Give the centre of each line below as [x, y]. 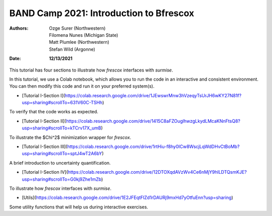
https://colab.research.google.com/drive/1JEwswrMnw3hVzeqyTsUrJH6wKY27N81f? [153, 95]
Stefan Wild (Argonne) [72, 49]
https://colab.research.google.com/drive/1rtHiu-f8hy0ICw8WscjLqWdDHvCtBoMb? [153, 147]
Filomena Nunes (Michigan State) [84, 35]
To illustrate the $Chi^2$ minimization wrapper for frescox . [70, 137]
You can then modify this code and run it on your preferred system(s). [82, 86]
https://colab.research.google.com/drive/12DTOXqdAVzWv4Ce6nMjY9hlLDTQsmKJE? [157, 172]
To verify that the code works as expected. [54, 112]
